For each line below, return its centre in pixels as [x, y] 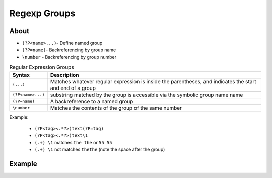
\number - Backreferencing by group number [69, 57]
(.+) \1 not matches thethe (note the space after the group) [100, 150]
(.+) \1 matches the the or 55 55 [74, 142]
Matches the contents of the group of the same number [116, 108]
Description [64, 75]
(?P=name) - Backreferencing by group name [69, 50]
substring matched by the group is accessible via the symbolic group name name [147, 95]
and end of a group [73, 88]
